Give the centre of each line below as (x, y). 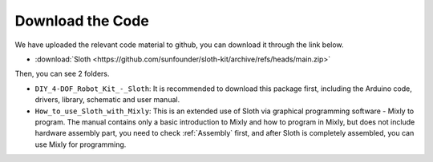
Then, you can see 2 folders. (62, 74)
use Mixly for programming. (81, 144)
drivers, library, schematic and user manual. (107, 100)
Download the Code (82, 21)
